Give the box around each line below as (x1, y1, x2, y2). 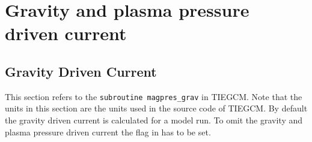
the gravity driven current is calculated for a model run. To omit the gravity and (5, 114, 303, 126)
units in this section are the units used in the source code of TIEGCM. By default (5, 102, 308, 114)
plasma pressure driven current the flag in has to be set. (5, 125, 211, 138)
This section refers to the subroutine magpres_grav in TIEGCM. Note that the (5, 90, 302, 102)
